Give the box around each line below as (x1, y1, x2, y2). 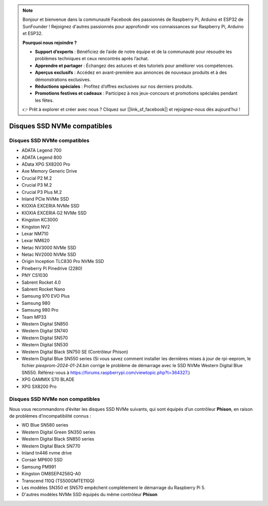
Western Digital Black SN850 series (21, 436, 94, 442)
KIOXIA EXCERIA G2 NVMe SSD (21, 210, 87, 216)
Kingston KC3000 (21, 217, 58, 223)
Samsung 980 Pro (21, 307, 59, 313)
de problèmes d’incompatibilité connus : (9, 413, 91, 419)
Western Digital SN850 (21, 321, 68, 327)
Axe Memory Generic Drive (21, 168, 77, 174)
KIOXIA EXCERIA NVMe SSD (21, 203, 79, 209)
